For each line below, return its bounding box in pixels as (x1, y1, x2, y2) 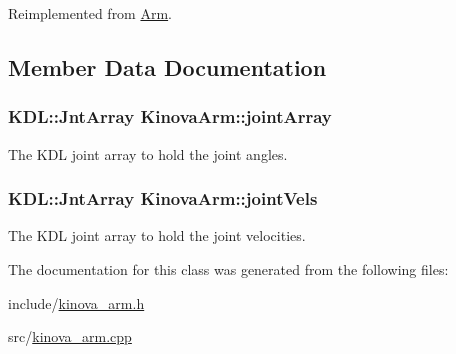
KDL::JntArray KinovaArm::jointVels (8, 186, 318, 211)
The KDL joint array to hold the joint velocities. (8, 225, 306, 246)
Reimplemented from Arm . (8, 3, 173, 23)
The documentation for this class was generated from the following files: (8, 259, 449, 279)
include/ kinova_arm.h (8, 292, 145, 313)
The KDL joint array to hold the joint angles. (8, 143, 288, 164)
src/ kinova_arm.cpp (8, 326, 132, 347)
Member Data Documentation (8, 51, 327, 82)
